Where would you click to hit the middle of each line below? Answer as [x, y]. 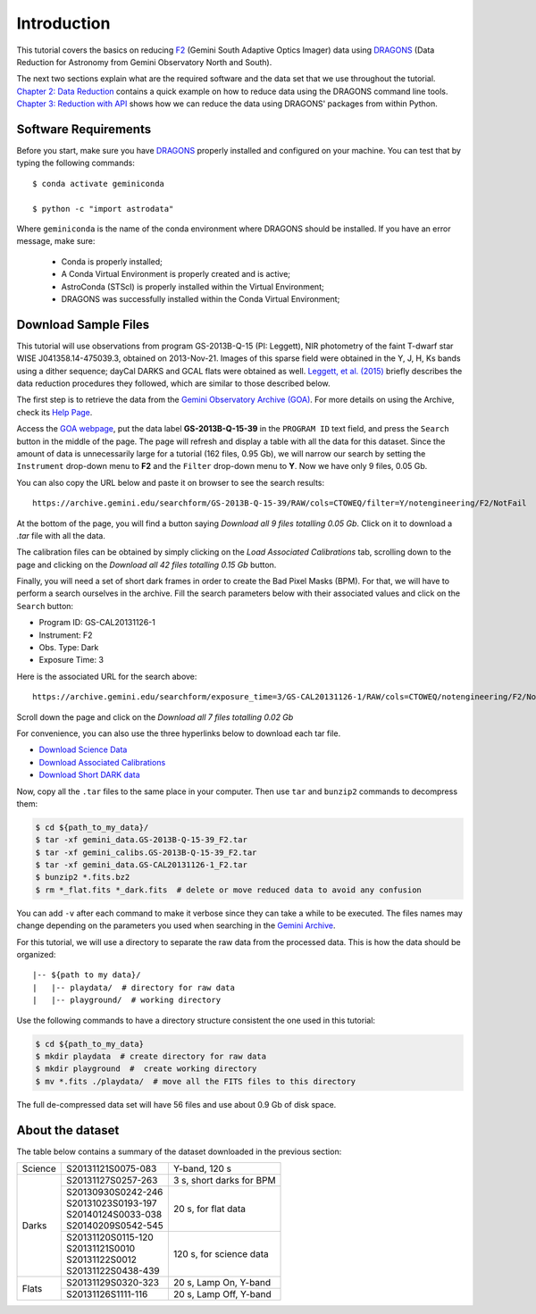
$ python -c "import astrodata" [103, 209]
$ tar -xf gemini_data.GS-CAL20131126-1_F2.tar [141, 865]
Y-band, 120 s [202, 1168]
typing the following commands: [76, 163]
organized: [36, 955]
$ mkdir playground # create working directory [146, 1069]
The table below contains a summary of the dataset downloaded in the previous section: [179, 1151]
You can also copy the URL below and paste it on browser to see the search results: [171, 482]
